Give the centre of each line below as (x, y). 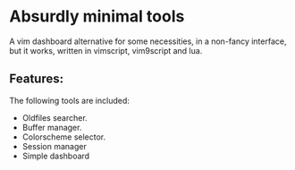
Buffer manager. (52, 127)
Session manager (54, 146)
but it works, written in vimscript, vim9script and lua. (106, 50)
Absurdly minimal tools (97, 17)
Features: (37, 79)
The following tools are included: (69, 100)
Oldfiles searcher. (55, 117)
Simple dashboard (56, 156)
